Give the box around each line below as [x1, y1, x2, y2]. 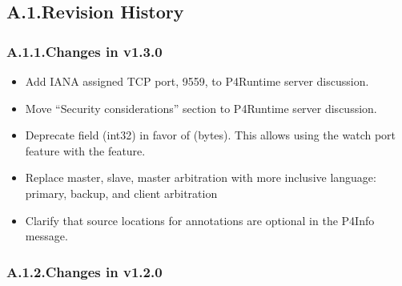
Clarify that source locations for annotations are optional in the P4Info [25, 211, 375, 228]
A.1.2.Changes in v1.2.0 [6, 261, 163, 281]
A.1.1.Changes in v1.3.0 [6, 41, 163, 61]
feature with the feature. [25, 142, 146, 159]
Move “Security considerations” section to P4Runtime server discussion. [25, 99, 377, 116]
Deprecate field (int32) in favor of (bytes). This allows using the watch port [25, 127, 396, 143]
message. [25, 228, 68, 244]
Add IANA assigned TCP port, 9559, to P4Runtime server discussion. [25, 73, 369, 89]
